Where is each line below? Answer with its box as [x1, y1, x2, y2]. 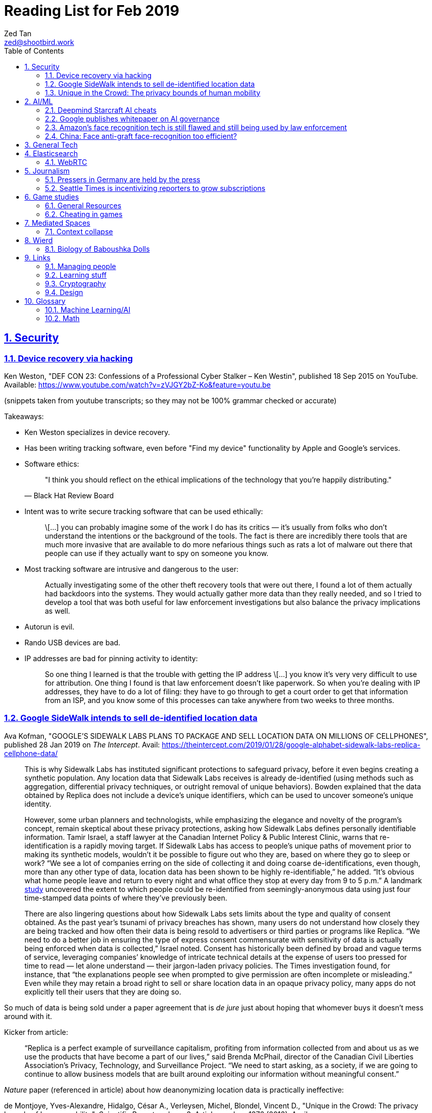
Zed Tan [4, 29, 32, 38]
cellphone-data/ [4, 748, 58, 758]
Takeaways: [4, 412, 44, 421]
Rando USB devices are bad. [24, 638, 120, 647]
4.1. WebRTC [45, 157, 87, 166]
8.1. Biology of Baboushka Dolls [45, 244, 150, 253]
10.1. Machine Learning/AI [45, 305, 131, 314]
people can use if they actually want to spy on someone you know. [45, 548, 269, 558]
